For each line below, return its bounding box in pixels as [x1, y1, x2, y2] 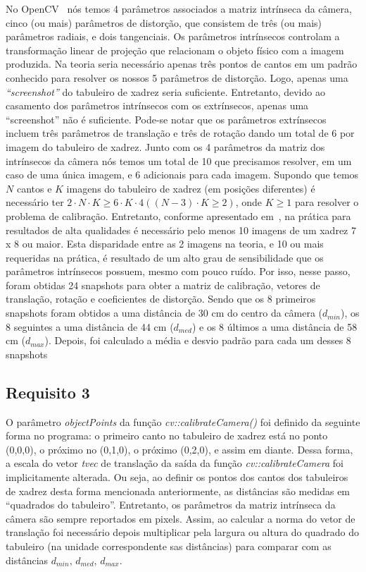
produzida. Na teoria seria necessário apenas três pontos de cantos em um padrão [6, 56, 358, 71]
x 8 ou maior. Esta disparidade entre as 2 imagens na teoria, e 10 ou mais [6, 236, 324, 251]
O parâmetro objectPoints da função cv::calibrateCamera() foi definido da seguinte [6, 414, 360, 429]
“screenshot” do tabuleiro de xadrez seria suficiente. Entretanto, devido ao [6, 84, 325, 99]
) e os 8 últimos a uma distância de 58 [191, 319, 358, 334]
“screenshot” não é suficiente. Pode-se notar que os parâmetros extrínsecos [6, 111, 327, 126]
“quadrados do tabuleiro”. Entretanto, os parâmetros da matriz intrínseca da [6, 497, 336, 512]
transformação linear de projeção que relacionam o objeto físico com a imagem [6, 42, 344, 57]
